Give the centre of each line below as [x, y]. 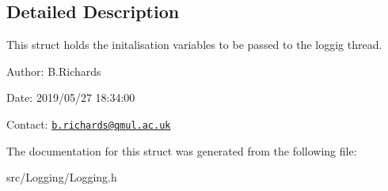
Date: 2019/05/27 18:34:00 [71, 97]
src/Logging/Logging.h [62, 177]
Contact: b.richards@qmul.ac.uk [89, 124]
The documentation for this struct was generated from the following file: [182, 150]
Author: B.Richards [54, 71]
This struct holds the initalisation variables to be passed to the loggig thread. [194, 45]
